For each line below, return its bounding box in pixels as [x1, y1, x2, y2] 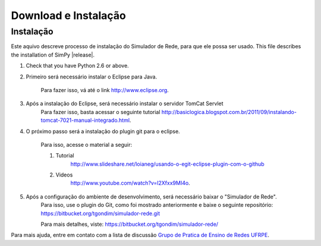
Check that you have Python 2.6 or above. [26, 62, 129, 70]
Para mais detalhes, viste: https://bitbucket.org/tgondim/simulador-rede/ [40, 220, 219, 228]
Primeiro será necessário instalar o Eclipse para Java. [26, 73, 158, 80]
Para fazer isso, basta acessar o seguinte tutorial [40, 108, 160, 115]
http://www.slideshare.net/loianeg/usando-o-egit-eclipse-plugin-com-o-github [70, 160, 265, 168]
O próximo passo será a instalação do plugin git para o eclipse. [26, 128, 181, 135]
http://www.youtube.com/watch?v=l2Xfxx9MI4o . [70, 179, 190, 187]
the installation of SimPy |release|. [11, 51, 95, 58]
